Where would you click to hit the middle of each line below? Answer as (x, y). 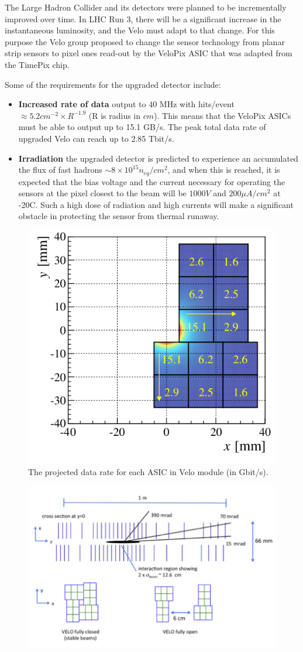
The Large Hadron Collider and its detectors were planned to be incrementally (146, 7)
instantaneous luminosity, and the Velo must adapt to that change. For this (140, 30)
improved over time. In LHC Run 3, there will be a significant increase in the (143, 18)
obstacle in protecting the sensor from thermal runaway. (119, 216)
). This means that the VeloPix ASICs (223, 115)
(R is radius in (115, 115)
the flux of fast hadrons (60, 170)
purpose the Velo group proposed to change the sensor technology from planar (145, 41)
